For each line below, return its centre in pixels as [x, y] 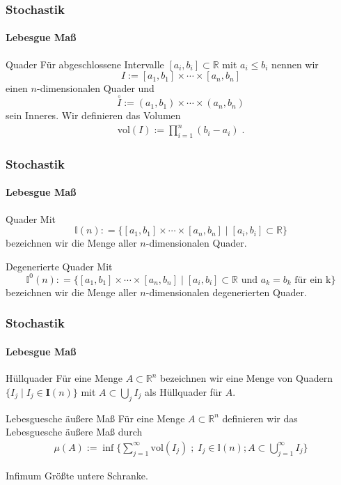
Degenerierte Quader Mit [59, 266]
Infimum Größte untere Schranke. [77, 475]
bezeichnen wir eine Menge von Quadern [246, 378]
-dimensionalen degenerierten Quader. [226, 292]
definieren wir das [260, 418]
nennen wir [295, 64]
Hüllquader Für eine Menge [64, 378]
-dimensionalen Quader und [95, 88]
